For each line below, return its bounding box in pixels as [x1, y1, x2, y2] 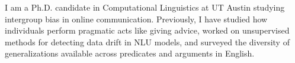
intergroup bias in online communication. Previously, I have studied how [5, 12, 268, 25]
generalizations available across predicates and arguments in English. [5, 47, 255, 59]
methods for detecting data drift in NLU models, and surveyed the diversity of [5, 35, 290, 48]
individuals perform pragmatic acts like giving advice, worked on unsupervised [5, 24, 290, 37]
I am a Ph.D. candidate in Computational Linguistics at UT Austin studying [5, 1, 285, 13]
